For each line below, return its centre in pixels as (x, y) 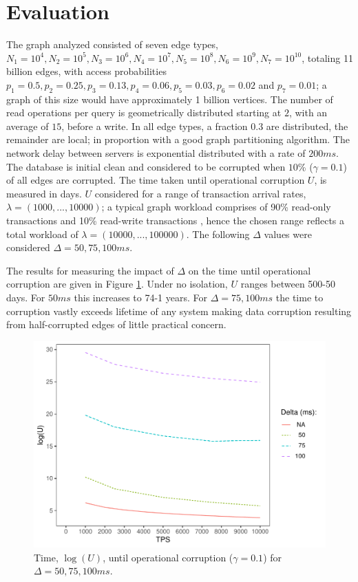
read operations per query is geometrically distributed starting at (144, 112)
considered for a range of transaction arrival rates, (200, 193)
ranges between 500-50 (288, 284)
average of (28, 126)
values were (288, 234)
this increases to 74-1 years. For (141, 298)
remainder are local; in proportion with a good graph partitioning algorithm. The (178, 139)
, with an (308, 112)
